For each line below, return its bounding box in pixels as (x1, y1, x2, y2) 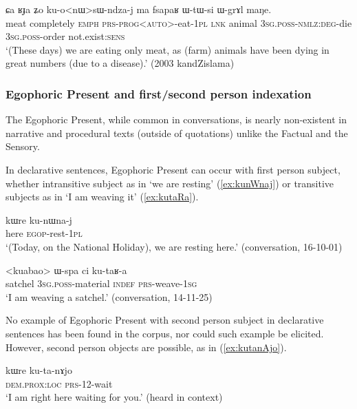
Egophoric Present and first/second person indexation (6, 85, 312, 102)
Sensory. (6, 139, 40, 154)
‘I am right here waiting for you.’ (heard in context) (6, 390, 223, 404)
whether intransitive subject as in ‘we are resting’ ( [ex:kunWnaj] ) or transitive (6, 176, 334, 190)
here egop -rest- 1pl (6, 226, 83, 240)
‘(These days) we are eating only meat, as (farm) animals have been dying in (6, 42, 329, 56)
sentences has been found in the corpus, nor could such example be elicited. (6, 326, 324, 340)
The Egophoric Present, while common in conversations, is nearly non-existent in (6, 112, 347, 127)
